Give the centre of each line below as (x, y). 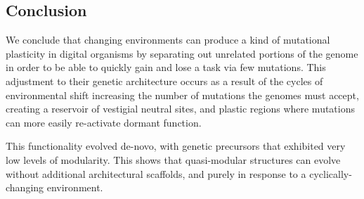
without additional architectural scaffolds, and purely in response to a (156, 173)
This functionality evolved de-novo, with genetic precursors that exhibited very (176, 146)
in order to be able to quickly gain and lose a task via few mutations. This (166, 67)
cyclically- (331, 173)
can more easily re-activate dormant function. (104, 122)
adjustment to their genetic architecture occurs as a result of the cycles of (164, 81)
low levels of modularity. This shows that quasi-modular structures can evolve (173, 159)
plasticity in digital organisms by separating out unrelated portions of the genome (182, 53)
